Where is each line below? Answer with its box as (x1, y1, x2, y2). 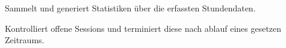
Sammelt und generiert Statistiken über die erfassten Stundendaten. (5, 2, 256, 14)
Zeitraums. (5, 34, 45, 46)
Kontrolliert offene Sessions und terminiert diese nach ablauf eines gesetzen (5, 22, 282, 34)
